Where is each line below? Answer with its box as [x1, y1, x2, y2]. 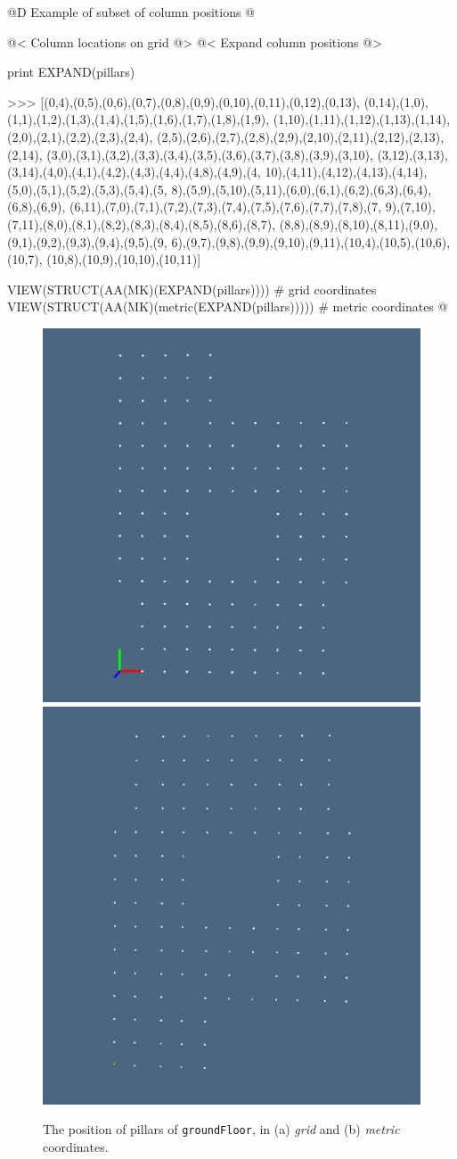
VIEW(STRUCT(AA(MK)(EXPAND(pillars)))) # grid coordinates [7, 279, 377, 298]
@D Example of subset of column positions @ [7, 3, 255, 21]
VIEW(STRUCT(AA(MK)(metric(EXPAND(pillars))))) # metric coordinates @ [7, 297, 448, 316]
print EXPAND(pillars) [7, 62, 135, 81]
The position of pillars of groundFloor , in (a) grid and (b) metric [43, 1120, 400, 1138]
